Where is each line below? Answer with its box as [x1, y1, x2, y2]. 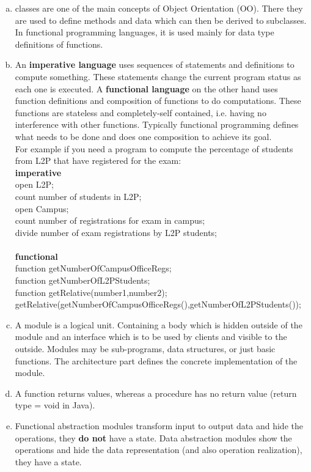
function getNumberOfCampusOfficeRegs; [15, 262, 172, 275]
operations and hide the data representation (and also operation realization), [15, 443, 302, 456]
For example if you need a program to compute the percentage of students [15, 142, 293, 155]
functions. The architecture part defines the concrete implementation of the [15, 354, 298, 367]
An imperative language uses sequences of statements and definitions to [15, 58, 295, 71]
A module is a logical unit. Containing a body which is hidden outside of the [15, 318, 302, 331]
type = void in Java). [15, 399, 95, 411]
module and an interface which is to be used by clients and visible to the [15, 330, 287, 343]
